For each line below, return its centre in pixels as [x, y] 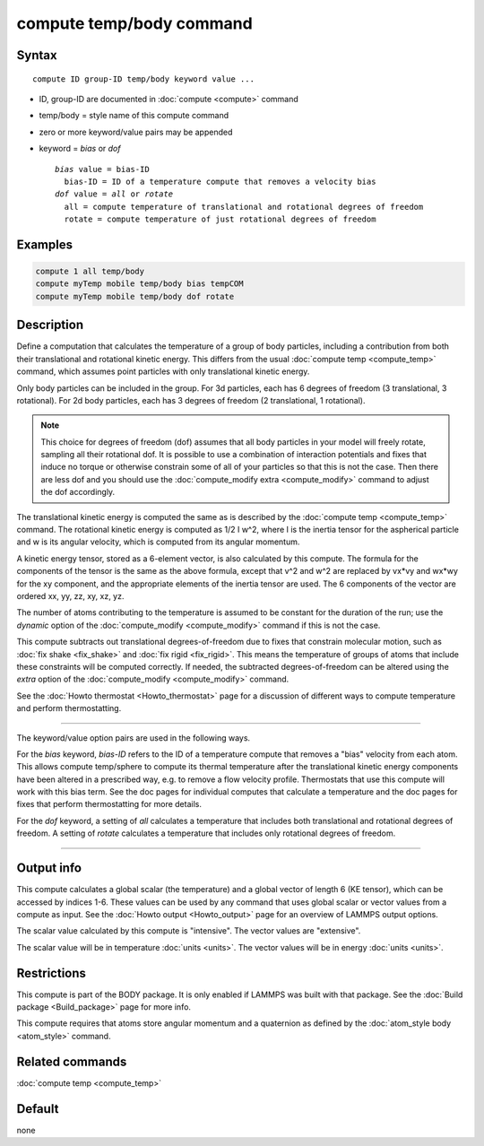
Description [50, 325]
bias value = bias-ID [102, 169]
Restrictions [52, 973]
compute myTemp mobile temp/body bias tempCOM [139, 284]
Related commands [72, 1061]
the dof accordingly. [78, 492]
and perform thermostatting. [69, 708]
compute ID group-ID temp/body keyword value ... [144, 79]
